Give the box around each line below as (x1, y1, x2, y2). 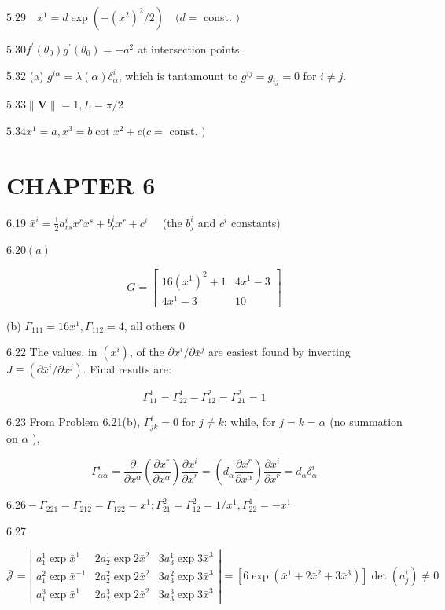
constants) (230, 214, 281, 230)
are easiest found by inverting (208, 344, 351, 360)
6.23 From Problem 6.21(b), (6, 413, 141, 430)
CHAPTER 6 (6, 168, 156, 200)
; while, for (223, 413, 276, 430)
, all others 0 (123, 317, 185, 333)
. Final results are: (83, 361, 171, 377)
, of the (129, 344, 164, 360)
